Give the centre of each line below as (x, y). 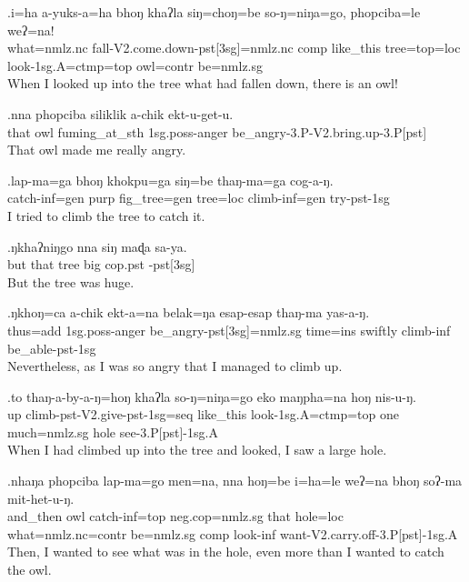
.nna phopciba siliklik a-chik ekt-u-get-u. (120, 113)
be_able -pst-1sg (52, 348)
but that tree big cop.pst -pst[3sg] (101, 264)
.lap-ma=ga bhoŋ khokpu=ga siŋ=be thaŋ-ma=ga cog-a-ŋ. (170, 180)
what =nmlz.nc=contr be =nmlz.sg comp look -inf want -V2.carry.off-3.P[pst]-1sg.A (233, 533)
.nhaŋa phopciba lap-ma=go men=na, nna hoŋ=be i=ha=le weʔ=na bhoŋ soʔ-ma (235, 481)
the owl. (30, 570)
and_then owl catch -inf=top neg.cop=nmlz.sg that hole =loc (175, 516)
